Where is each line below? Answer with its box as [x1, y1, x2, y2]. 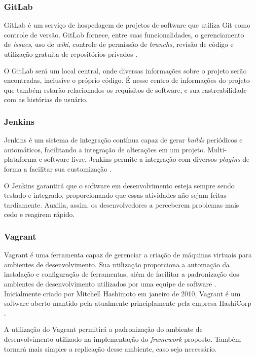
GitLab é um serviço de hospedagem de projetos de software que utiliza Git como [4, 20, 251, 30]
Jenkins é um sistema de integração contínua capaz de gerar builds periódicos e [4, 135, 243, 145]
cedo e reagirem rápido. [4, 209, 75, 219]
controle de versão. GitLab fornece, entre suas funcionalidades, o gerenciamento [4, 29, 244, 39]
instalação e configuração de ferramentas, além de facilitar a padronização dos [4, 269, 239, 279]
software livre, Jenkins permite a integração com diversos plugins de [44, 154, 250, 164]
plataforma [4, 154, 37, 164]
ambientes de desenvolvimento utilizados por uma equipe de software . [4, 278, 217, 288]
